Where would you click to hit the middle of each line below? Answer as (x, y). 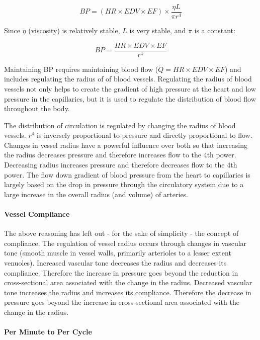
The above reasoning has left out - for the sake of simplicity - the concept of (121, 233)
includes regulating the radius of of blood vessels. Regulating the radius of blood (128, 79)
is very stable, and (158, 30)
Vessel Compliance (37, 214)
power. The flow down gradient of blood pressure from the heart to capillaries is (127, 174)
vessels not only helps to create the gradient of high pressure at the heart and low (130, 88)
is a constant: (215, 30)
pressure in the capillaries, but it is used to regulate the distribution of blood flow (130, 98)
